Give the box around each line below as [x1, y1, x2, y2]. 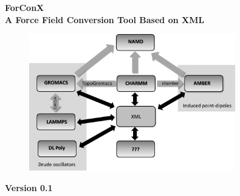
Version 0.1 [5, 181, 53, 194]
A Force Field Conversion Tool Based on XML [5, 13, 205, 26]
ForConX [5, 1, 44, 13]
